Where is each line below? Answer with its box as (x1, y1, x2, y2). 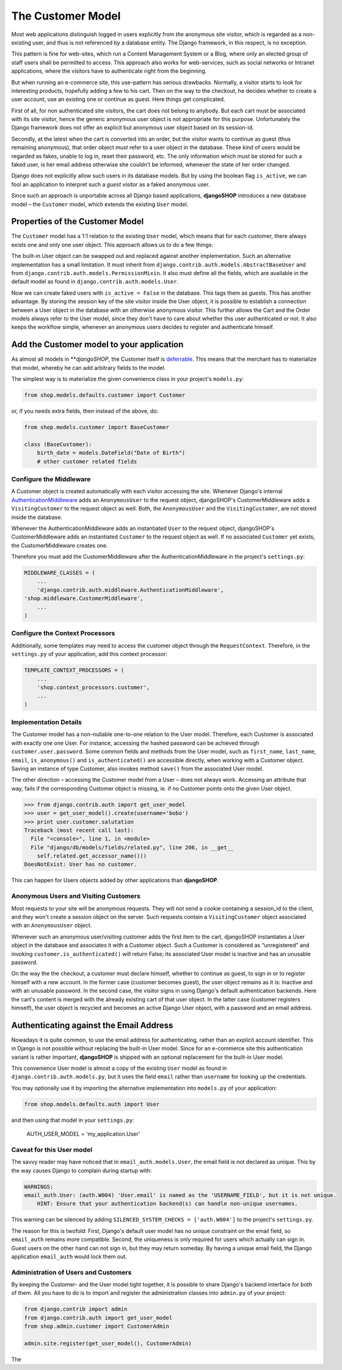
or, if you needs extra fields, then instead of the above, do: (11, 407, 159, 415)
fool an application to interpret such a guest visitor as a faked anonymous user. (11, 180, 210, 188)
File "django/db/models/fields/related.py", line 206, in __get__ (31, 844, 234, 851)
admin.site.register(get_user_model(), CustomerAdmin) (24, 1340, 192, 1347)
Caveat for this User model (11, 1145, 93, 1154)
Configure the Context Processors (11, 629, 115, 638)
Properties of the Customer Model (11, 216, 144, 227)
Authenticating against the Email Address (11, 1020, 173, 1030)
